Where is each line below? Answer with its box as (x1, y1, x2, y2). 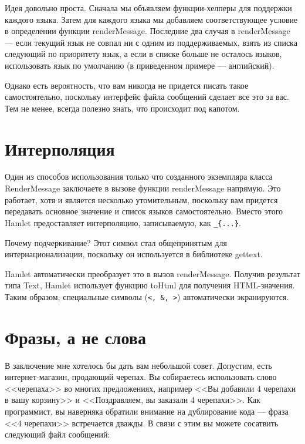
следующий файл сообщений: (5, 428, 110, 440)
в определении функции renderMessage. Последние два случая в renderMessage (5, 25, 290, 37)
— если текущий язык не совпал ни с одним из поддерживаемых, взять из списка (5, 36, 297, 48)
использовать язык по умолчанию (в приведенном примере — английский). (5, 59, 274, 71)
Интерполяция (5, 136, 115, 160)
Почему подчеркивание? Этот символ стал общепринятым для (5, 236, 227, 248)
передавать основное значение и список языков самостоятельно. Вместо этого (5, 205, 283, 217)
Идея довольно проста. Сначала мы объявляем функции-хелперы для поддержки (5, 2, 292, 14)
